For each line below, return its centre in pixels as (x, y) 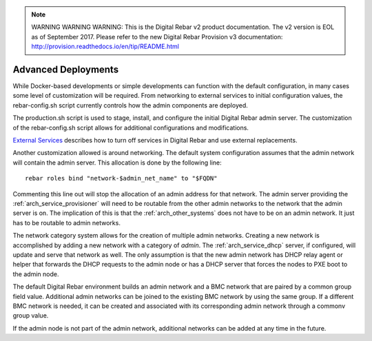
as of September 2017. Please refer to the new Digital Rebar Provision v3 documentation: (157, 37)
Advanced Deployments (66, 69)
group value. (31, 316)
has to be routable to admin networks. (66, 223)
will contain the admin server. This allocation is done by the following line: (117, 163)
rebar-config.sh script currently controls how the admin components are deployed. (130, 105)
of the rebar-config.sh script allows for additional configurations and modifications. (131, 127)
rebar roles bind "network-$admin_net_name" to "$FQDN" (121, 178)
